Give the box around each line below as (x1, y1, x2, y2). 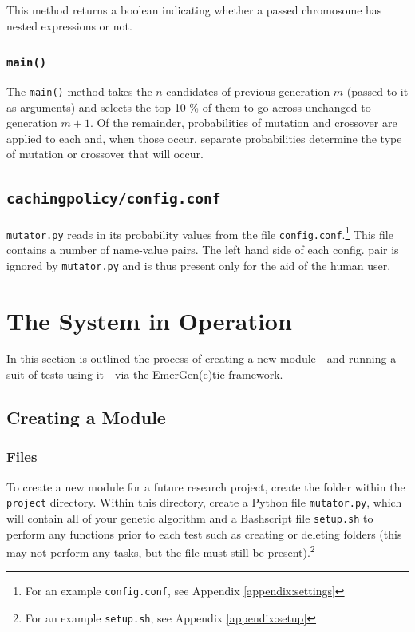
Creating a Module (6, 405, 166, 430)
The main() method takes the (6, 82, 152, 99)
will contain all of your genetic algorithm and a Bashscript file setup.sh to (6, 509, 373, 526)
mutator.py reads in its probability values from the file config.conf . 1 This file (6, 223, 393, 242)
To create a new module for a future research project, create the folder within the (6, 478, 405, 495)
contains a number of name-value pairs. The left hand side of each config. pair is (6, 241, 399, 258)
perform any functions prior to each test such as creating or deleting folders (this (6, 525, 402, 542)
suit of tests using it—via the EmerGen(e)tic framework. (6, 366, 283, 383)
